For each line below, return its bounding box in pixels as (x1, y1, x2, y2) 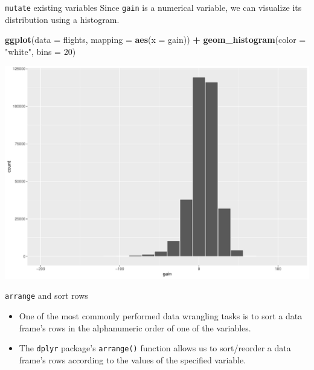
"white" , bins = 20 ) (5, 45, 76, 57)
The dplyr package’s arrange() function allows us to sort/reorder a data (19, 342, 291, 354)
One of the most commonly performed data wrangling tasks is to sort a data (19, 310, 303, 322)
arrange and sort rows (5, 289, 88, 302)
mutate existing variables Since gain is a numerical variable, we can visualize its (5, 1, 302, 13)
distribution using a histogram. (5, 13, 120, 25)
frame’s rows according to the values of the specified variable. (19, 353, 246, 366)
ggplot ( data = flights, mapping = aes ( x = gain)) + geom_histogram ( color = (5, 33, 306, 46)
